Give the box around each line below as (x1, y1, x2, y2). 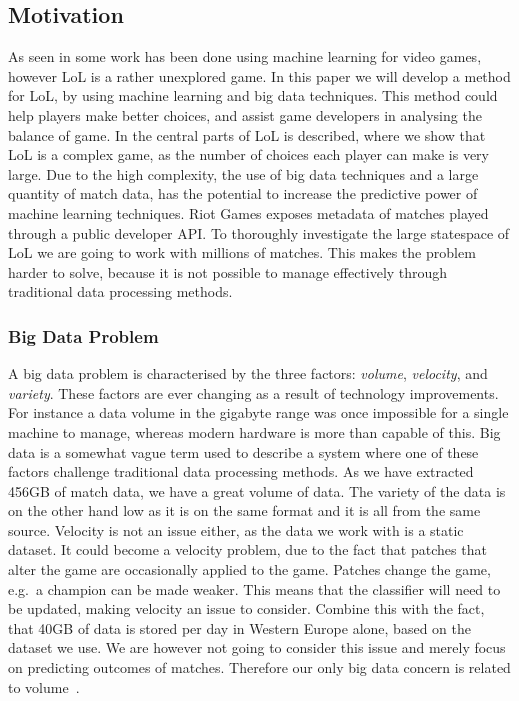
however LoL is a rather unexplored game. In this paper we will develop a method (8, 65, 511, 86)
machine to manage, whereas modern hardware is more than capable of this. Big (8, 421, 501, 442)
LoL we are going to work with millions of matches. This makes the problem (8, 242, 476, 263)
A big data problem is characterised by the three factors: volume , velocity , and (8, 363, 488, 384)
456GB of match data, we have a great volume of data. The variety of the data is (8, 480, 506, 501)
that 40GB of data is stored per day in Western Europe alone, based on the (8, 617, 471, 638)
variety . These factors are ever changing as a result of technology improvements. (8, 382, 499, 403)
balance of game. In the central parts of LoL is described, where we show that (8, 124, 486, 145)
